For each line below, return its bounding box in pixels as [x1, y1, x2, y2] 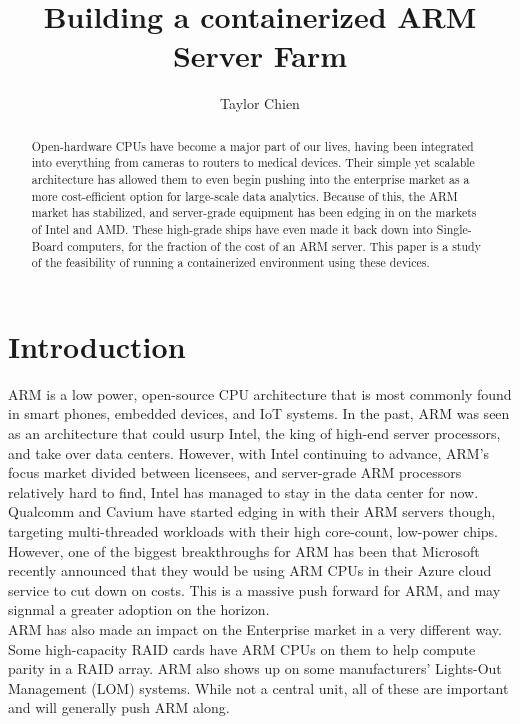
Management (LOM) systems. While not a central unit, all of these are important [8, 677, 509, 698]
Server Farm [172, 35, 348, 76]
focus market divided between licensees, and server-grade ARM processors [8, 462, 462, 483]
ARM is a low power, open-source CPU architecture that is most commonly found [8, 383, 512, 404]
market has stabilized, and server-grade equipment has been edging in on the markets [31, 204, 477, 221]
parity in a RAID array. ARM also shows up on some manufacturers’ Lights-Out [8, 658, 502, 679]
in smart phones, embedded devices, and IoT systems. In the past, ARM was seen [8, 403, 510, 424]
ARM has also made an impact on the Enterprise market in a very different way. [8, 619, 502, 640]
